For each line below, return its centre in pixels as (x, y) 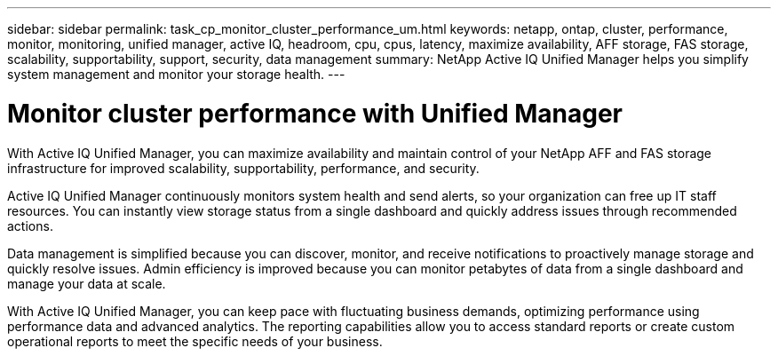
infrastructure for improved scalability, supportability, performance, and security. (243, 168)
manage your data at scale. (87, 283)
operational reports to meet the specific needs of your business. (195, 341)
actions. (30, 225)
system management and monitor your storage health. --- (176, 74)
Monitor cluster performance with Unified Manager (315, 113)
